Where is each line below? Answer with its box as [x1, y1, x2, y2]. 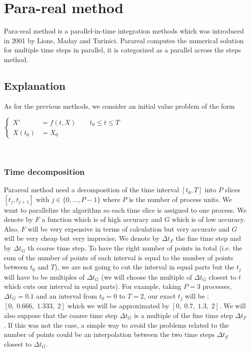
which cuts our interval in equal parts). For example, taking [4, 281, 182, 291]
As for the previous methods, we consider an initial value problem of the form [4, 101, 235, 111]
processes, [203, 281, 232, 291]
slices [225, 184, 240, 195]
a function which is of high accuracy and [42, 214, 162, 224]
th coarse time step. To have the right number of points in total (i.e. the [28, 243, 242, 253]
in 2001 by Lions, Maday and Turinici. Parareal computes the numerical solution [4, 35, 244, 45]
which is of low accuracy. [172, 214, 246, 224]
